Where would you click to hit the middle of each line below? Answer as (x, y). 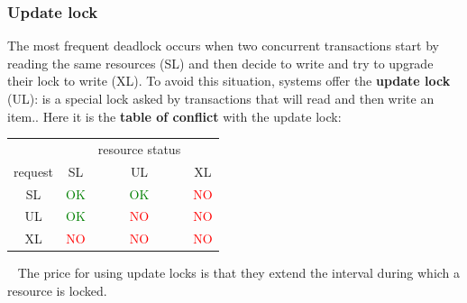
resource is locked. (57, 290)
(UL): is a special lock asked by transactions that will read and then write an (221, 98)
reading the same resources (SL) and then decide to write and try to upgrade (220, 63)
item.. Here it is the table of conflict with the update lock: (174, 116)
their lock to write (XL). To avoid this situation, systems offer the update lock (229, 81)
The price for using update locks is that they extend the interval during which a (239, 273)
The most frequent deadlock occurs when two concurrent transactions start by (223, 46)
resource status (139, 148)
